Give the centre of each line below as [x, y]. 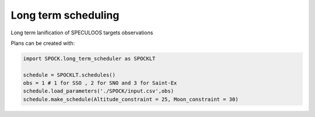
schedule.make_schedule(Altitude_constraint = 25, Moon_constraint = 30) [131, 99]
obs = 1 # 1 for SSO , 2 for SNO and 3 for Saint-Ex [100, 83]
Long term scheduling [65, 15]
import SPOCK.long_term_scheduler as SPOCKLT [89, 58]
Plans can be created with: [43, 43]
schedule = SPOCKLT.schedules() [69, 75]
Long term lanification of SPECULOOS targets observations [82, 33]
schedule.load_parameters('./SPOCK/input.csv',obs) [99, 91]
